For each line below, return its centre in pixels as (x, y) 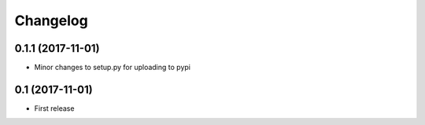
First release (54, 108)
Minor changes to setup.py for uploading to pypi (112, 68)
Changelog (51, 20)
